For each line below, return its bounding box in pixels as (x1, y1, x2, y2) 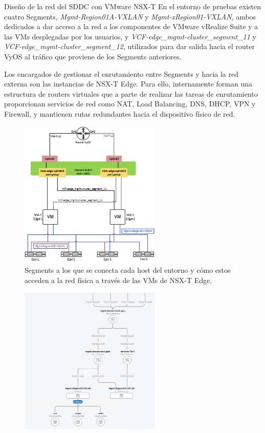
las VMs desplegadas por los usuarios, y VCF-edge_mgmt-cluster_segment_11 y (4, 31, 256, 41)
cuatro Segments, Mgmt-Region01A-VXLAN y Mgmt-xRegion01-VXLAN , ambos (4, 11, 256, 21)
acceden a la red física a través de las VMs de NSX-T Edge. (25, 274, 212, 285)
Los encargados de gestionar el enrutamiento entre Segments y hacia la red (4, 68, 238, 79)
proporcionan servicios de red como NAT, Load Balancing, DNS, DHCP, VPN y (4, 98, 256, 109)
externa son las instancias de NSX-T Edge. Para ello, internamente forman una (4, 78, 253, 89)
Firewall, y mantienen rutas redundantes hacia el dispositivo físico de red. (4, 108, 235, 119)
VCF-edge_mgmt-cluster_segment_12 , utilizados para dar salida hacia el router (4, 41, 255, 52)
